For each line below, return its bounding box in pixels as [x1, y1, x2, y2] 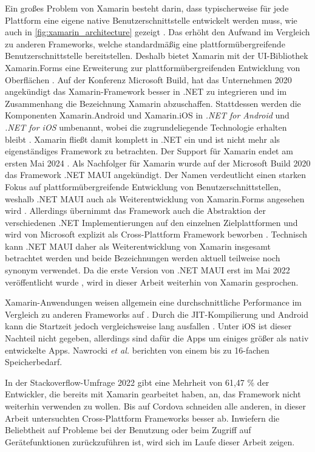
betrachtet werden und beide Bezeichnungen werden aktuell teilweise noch [5, 252, 280, 264]
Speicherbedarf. [5, 355, 63, 368]
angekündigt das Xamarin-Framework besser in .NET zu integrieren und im [5, 85, 287, 98]
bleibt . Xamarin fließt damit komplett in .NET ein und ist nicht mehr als [5, 132, 280, 145]
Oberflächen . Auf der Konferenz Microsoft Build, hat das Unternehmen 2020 [5, 73, 292, 86]
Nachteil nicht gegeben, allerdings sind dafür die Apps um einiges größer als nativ [5, 332, 309, 344]
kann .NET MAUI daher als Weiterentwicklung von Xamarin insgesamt [5, 239, 271, 252]
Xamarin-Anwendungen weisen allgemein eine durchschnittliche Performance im [5, 296, 302, 309]
